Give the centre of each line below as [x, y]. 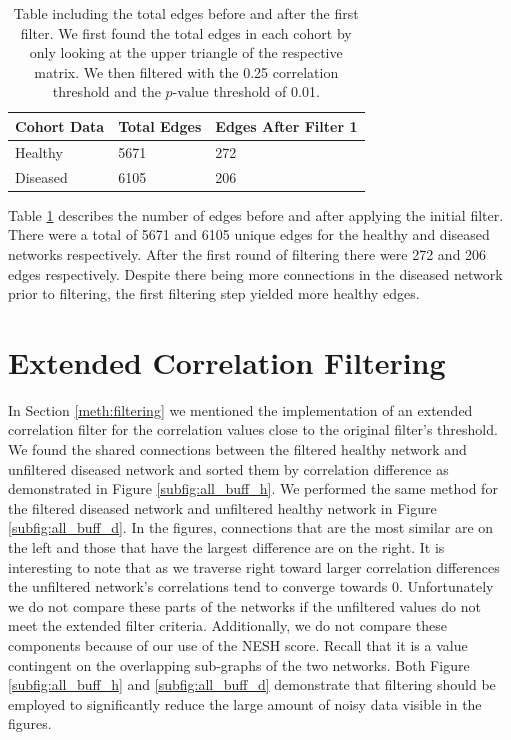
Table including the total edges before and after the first [186, 13]
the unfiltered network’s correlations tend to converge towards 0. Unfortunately [251, 586]
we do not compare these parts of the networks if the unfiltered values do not [244, 605]
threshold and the [106, 91]
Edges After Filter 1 [286, 125]
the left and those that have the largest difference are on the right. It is [226, 547]
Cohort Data [60, 125]
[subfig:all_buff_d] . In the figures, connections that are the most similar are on [251, 527]
